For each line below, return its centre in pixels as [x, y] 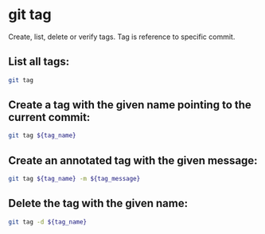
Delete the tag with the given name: [98, 203]
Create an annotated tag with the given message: [133, 160]
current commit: [49, 117]
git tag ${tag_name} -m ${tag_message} [74, 179]
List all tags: [39, 62]
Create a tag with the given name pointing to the [130, 105]
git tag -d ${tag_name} [48, 222]
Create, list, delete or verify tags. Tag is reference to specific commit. [122, 37]
